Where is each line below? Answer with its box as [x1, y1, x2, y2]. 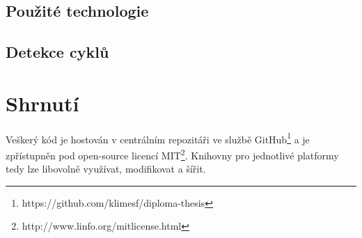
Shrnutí [6, 88, 79, 117]
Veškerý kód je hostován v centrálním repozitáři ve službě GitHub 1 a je [6, 129, 310, 146]
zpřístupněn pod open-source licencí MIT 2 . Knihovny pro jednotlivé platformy [6, 145, 339, 162]
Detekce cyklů [6, 41, 109, 63]
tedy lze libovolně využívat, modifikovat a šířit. [6, 161, 206, 176]
